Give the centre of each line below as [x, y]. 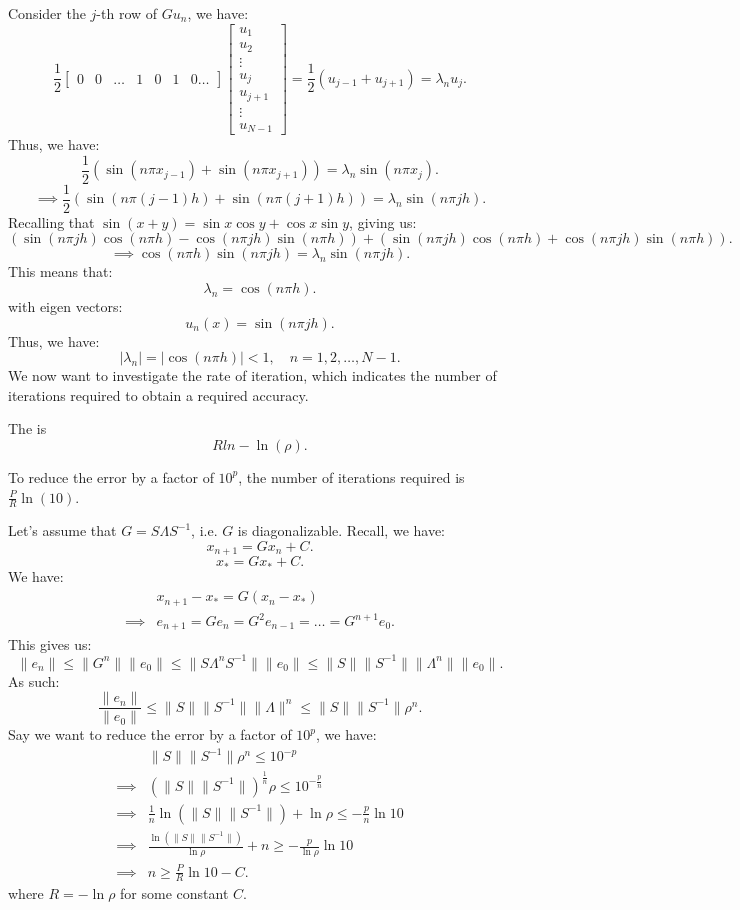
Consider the [47, 13]
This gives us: [50, 643]
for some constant [174, 893]
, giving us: [383, 221]
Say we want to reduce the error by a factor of [150, 734]
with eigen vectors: [65, 306]
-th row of [127, 13]
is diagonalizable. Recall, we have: [341, 530]
